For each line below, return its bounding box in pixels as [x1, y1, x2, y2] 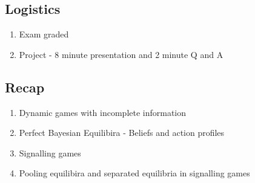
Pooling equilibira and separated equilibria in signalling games [19, 167, 250, 179]
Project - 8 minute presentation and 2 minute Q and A [19, 48, 224, 60]
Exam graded [19, 28, 69, 40]
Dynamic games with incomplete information [19, 106, 187, 118]
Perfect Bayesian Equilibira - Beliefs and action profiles [19, 126, 225, 139]
